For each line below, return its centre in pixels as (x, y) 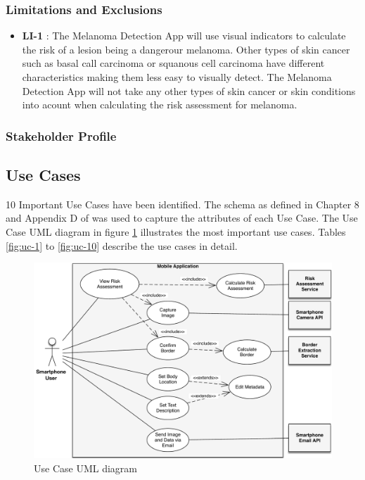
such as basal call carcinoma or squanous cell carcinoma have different (173, 63)
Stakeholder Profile (61, 135)
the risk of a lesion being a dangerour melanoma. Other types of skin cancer (186, 49)
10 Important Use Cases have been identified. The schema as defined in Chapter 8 (182, 204)
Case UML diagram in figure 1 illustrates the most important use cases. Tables (176, 232)
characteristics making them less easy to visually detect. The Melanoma (177, 77)
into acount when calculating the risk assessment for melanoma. (160, 105)
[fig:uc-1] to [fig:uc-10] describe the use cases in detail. (122, 245)
